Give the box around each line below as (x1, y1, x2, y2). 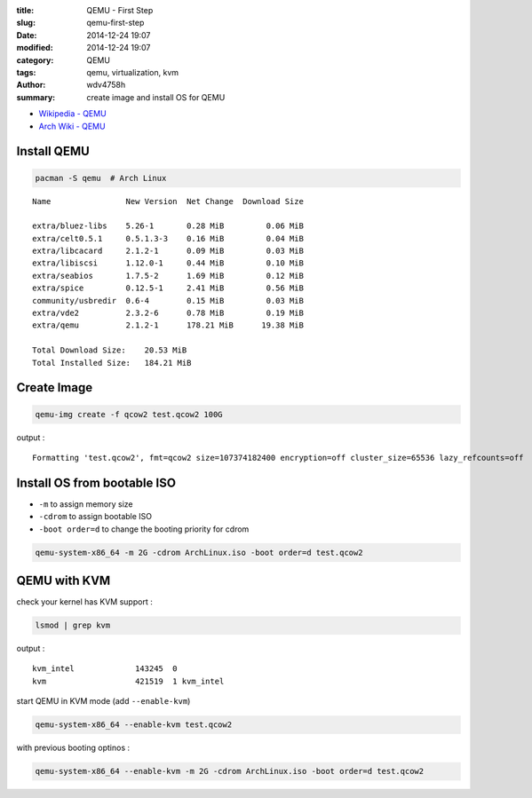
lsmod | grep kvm (35, 620, 111, 630)
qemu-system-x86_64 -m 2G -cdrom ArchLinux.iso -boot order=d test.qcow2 (35, 547, 363, 557)
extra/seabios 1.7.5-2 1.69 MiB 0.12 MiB (32, 271, 304, 280)
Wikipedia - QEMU (38, 108, 107, 119)
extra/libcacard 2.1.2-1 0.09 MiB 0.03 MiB (32, 246, 304, 257)
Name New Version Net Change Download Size (32, 196, 304, 206)
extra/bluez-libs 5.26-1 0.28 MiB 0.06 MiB (32, 221, 304, 231)
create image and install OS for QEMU (86, 91, 226, 102)
